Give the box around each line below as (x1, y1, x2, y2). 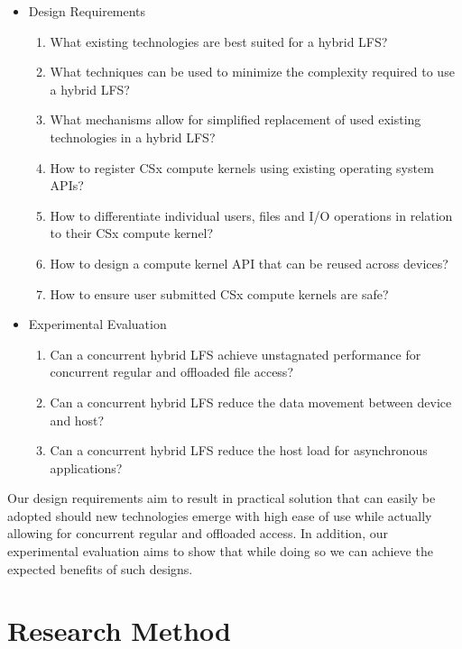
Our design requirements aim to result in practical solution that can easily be (7, 489, 436, 507)
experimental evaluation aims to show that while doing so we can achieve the (7, 542, 433, 561)
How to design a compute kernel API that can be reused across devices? (50, 253, 448, 272)
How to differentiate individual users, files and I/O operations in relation (50, 206, 453, 224)
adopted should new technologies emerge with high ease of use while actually (7, 506, 432, 525)
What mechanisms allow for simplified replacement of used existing (50, 110, 421, 129)
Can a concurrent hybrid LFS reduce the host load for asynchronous (50, 441, 428, 460)
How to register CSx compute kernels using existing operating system (50, 158, 434, 177)
